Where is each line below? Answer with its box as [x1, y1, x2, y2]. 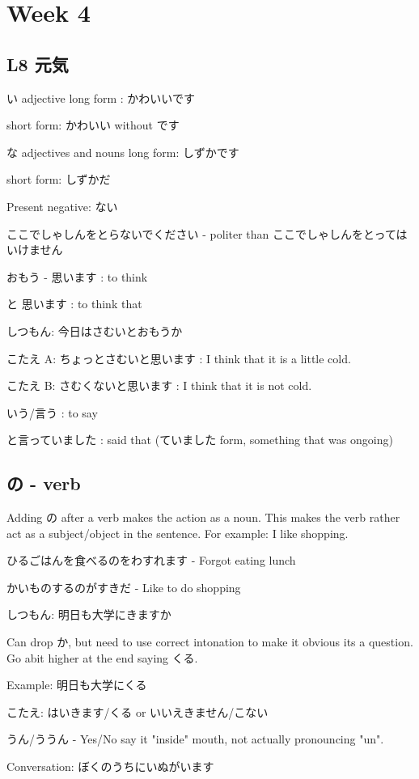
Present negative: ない [6, 197, 118, 214]
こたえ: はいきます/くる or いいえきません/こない [6, 703, 269, 720]
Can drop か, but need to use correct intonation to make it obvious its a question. [6, 633, 413, 650]
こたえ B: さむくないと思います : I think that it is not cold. [6, 377, 312, 394]
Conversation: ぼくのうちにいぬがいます [6, 758, 214, 775]
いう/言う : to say [6, 404, 98, 421]
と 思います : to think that [6, 295, 142, 312]
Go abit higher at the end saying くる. [6, 649, 198, 666]
